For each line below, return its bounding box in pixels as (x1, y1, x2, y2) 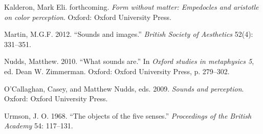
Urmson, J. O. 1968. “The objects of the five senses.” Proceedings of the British (4, 110, 252, 121)
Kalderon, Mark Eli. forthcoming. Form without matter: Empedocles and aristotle (4, 2, 259, 12)
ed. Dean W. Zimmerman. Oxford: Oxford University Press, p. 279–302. (4, 65, 230, 76)
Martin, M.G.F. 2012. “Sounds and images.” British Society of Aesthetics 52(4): (4, 29, 253, 39)
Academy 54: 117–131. (4, 120, 73, 131)
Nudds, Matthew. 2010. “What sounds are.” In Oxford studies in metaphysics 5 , (4, 56, 254, 66)
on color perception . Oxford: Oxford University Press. (4, 11, 171, 22)
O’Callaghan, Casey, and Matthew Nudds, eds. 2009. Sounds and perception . (4, 83, 244, 94)
